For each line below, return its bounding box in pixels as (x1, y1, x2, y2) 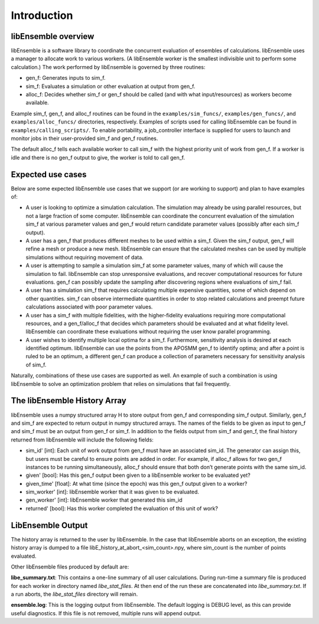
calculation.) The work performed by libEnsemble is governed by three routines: (11, 63, 206, 70)
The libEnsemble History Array (11, 396, 126, 406)
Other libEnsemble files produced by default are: (11, 563, 129, 570)
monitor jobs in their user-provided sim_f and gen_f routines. (11, 135, 158, 142)
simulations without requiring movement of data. (25, 253, 144, 261)
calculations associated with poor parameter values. (25, 303, 153, 310)
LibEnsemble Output (11, 520, 88, 530)
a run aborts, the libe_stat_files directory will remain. (11, 591, 138, 598)
